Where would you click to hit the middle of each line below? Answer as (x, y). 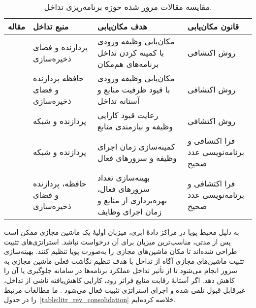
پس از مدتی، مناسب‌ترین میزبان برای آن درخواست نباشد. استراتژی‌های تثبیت (117, 241)
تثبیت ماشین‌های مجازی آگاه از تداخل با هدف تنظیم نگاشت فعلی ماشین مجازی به (124, 261)
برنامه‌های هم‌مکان (128, 64)
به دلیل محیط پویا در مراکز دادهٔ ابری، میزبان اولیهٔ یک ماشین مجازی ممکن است (122, 232)
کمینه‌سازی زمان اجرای (136, 146)
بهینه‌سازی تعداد (123, 177)
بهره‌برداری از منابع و (132, 200)
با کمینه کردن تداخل (130, 52)
